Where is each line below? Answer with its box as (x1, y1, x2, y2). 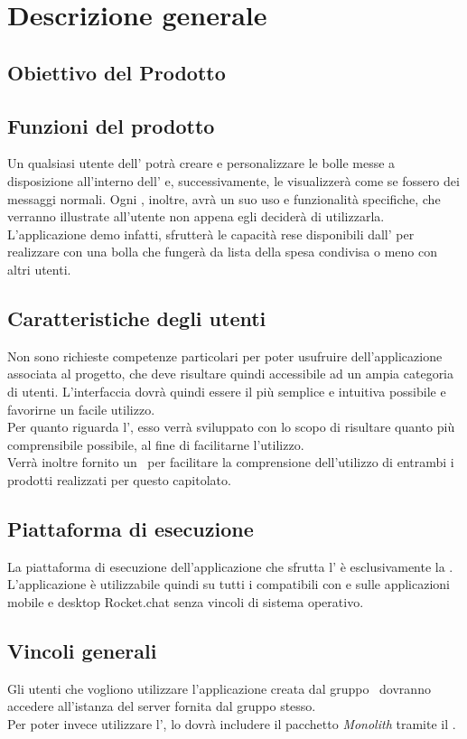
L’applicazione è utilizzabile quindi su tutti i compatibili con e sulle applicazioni (7, 575, 450, 594)
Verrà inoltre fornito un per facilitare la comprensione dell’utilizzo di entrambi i (7, 453, 454, 472)
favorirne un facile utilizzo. (7, 399, 155, 418)
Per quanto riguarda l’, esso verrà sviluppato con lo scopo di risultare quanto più (7, 417, 455, 436)
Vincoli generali (7, 636, 157, 664)
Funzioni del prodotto (7, 111, 215, 139)
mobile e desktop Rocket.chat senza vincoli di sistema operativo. (7, 592, 364, 611)
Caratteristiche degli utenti (7, 304, 266, 332)
